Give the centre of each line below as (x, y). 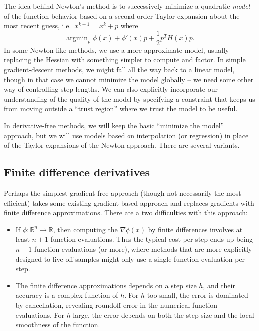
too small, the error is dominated (197, 295)
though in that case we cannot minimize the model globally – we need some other (129, 79)
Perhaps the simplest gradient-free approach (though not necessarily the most (123, 192)
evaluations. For (40, 314)
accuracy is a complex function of (67, 295)
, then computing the (85, 229)
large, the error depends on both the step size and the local (163, 314)
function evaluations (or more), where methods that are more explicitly (143, 248)
